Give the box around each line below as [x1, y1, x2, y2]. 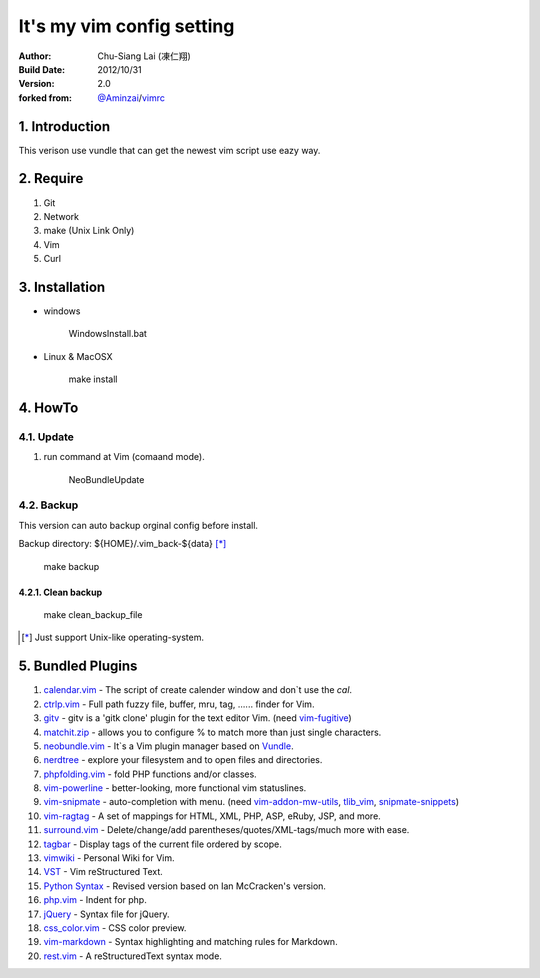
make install [68, 373, 118, 385]
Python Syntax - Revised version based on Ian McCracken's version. [43, 880, 327, 892]
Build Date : [18, 63, 65, 75]
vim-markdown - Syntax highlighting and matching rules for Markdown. [43, 936, 339, 948]
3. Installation [18, 278, 106, 295]
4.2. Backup [18, 498, 79, 512]
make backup [43, 560, 100, 572]
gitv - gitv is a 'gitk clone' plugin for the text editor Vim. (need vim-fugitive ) [43, 712, 352, 724]
